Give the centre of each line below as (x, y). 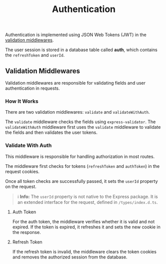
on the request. (21, 186)
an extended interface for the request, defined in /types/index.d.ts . (87, 202)
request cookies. (22, 171)
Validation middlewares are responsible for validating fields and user (75, 83)
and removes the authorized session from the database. (70, 257)
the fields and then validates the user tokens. (51, 133)
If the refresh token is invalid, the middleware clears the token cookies (84, 251)
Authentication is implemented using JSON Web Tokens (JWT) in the (76, 35)
